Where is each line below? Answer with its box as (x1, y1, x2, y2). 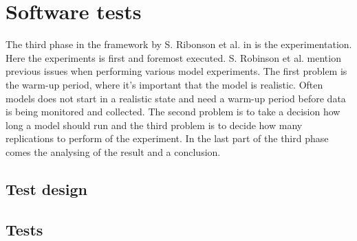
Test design (6, 178, 88, 199)
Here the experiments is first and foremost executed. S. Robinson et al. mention (6, 50, 341, 65)
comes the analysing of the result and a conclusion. (6, 144, 221, 159)
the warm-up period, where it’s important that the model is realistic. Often (6, 77, 323, 91)
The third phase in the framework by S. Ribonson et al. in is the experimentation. (6, 37, 352, 51)
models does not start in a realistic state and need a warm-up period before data (6, 91, 346, 105)
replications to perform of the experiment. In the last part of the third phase (6, 131, 329, 146)
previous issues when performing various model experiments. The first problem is (6, 64, 347, 78)
